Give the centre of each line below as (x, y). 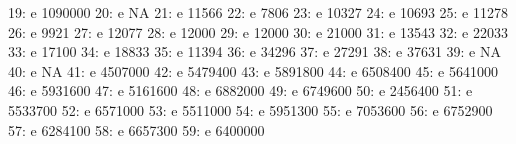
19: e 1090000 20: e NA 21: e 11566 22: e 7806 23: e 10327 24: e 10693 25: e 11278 (258, 12)
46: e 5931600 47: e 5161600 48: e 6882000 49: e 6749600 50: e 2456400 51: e (240, 90)
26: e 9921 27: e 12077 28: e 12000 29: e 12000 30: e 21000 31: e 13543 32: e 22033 (258, 31)
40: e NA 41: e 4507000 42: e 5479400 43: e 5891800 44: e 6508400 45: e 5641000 (253, 70)
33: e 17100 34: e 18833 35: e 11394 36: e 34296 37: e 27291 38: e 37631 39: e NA (254, 51)
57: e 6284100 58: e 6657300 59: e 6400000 (136, 129)
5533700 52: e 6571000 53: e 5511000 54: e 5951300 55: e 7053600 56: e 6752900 (250, 109)
